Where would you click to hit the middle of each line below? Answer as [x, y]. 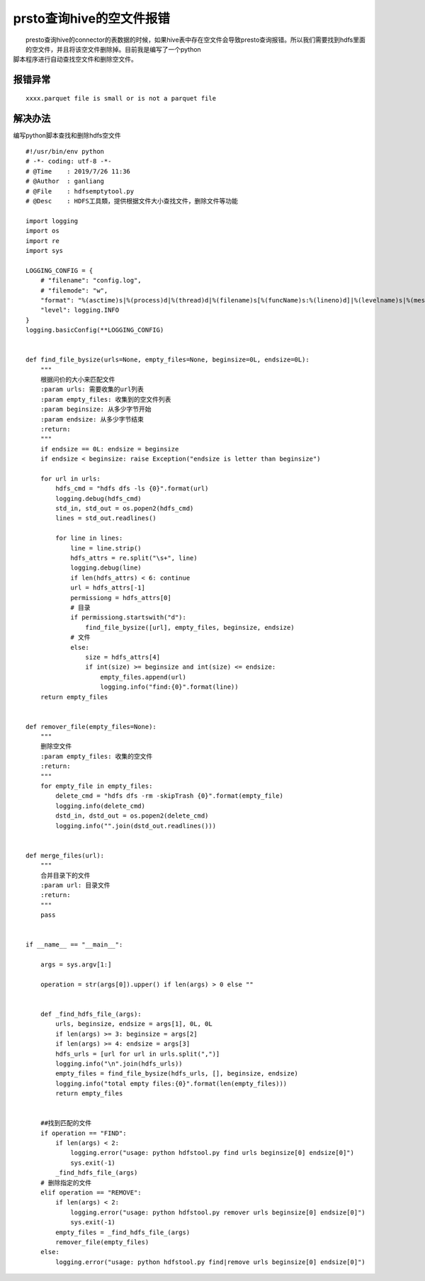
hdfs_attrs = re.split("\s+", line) [134, 558]
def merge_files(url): [65, 855]
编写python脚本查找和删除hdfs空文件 [67, 135]
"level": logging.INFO [80, 310]
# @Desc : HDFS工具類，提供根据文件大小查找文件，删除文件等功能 [132, 201]
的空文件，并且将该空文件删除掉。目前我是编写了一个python [113, 49]
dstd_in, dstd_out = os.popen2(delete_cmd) [132, 816]
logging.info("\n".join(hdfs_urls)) [119, 1063]
